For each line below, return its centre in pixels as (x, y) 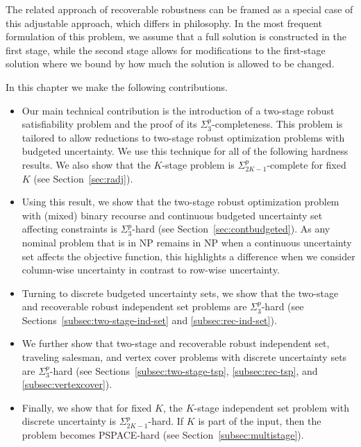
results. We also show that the (86, 164)
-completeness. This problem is (277, 124)
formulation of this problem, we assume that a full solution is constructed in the (176, 36)
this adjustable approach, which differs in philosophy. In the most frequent (164, 23)
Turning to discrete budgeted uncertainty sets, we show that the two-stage (180, 293)
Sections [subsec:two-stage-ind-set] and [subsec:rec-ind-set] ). (149, 320)
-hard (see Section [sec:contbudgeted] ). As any (231, 229)
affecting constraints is (69, 229)
